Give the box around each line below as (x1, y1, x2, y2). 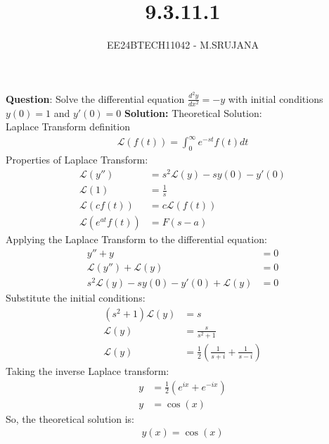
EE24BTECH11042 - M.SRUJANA (107, 37, 259, 52)
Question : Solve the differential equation (6, 91, 185, 106)
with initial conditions (228, 91, 323, 106)
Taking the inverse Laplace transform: (6, 363, 169, 378)
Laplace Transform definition (6, 119, 130, 134)
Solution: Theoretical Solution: (124, 105, 262, 120)
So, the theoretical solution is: (6, 411, 134, 426)
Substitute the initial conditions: (6, 290, 146, 305)
